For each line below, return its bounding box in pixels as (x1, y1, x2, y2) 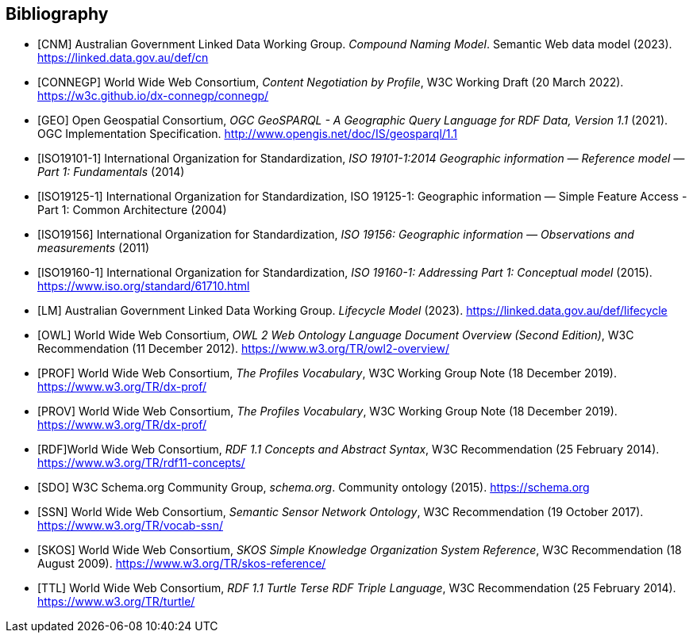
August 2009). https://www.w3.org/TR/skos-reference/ (37, 557, 326, 571)
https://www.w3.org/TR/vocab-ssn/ (37, 518, 223, 533)
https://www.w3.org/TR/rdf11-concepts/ (37, 456, 245, 470)
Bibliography (6, 4, 109, 24)
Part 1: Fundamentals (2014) (37, 165, 185, 179)
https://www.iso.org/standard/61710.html (37, 279, 250, 293)
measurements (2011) (37, 241, 150, 255)
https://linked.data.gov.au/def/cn (37, 51, 209, 65)
